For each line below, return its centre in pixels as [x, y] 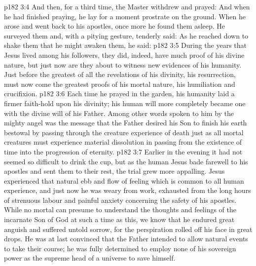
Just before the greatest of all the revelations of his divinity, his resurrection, [120, 74]
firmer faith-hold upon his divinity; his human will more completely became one [125, 103]
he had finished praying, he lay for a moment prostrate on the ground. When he [125, 16]
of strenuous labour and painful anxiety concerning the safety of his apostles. [120, 200]
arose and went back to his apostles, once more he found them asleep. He [115, 26]
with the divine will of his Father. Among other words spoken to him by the [119, 113]
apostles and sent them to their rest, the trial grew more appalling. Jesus [114, 171]
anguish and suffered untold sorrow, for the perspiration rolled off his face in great [128, 229]
